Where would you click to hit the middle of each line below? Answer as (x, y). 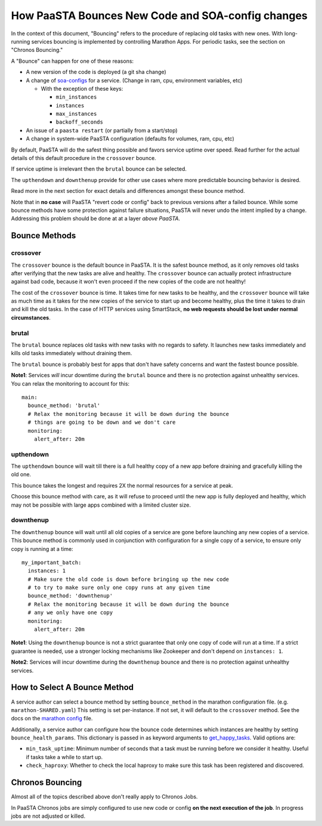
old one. (21, 474)
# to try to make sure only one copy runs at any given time (119, 588)
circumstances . (31, 318)
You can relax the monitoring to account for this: (70, 383)
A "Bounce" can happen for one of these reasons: (72, 61)
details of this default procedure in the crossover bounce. (83, 158)
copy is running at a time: (42, 548)
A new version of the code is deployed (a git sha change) (96, 72)
